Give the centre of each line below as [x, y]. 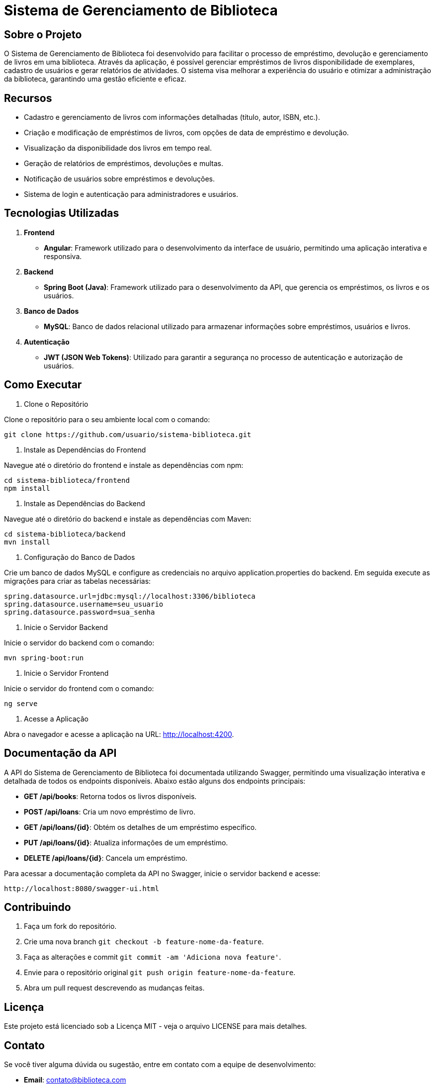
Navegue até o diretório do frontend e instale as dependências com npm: [124, 465]
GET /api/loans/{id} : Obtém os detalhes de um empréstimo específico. [140, 827]
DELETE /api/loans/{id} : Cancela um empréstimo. [106, 858]
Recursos [28, 98]
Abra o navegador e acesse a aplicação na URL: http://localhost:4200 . [119, 734]
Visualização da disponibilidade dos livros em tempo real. [118, 148]
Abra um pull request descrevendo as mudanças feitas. [114, 988]
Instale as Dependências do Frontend [85, 450]
